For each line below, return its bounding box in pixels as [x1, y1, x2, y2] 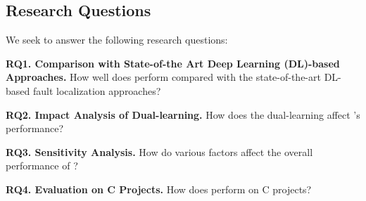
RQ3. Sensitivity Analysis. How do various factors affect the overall [6, 144, 313, 159]
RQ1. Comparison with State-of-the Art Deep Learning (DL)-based [6, 56, 340, 70]
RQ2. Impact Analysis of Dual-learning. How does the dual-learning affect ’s [6, 107, 360, 122]
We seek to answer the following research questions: [6, 32, 228, 47]
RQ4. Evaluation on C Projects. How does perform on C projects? [6, 181, 312, 196]
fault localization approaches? [32, 83, 161, 98]
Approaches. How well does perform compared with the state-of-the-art [6, 70, 321, 84]
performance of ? [6, 158, 78, 173]
